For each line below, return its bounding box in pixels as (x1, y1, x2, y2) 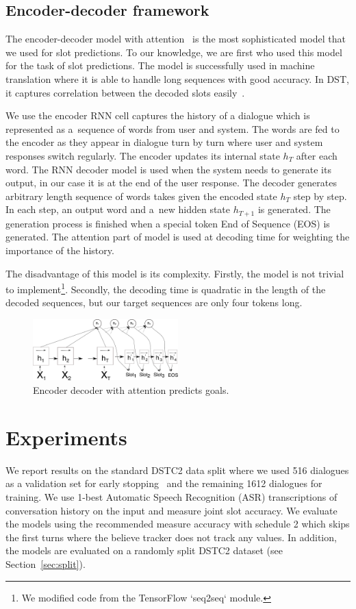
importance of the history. (5, 243, 114, 257)
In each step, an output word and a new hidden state (5, 202, 231, 216)
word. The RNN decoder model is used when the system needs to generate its (5, 162, 331, 176)
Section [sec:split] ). (5, 556, 86, 571)
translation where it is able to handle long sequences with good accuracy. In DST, (5, 71, 349, 86)
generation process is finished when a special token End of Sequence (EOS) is (5, 216, 330, 230)
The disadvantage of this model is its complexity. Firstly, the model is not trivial (5, 266, 344, 280)
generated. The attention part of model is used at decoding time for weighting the (5, 229, 350, 244)
